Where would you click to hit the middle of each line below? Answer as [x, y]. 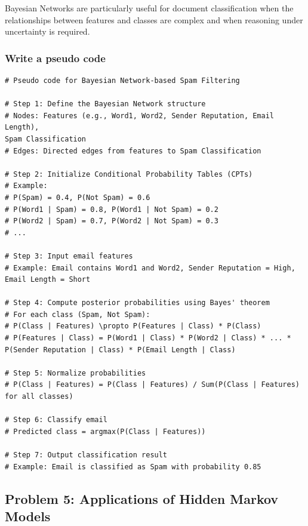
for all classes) [39, 397]
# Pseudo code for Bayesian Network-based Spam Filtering [122, 81]
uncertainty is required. [47, 31]
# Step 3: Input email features [69, 256]
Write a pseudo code [55, 58]
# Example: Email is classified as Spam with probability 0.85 [133, 467]
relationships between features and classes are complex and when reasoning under [154, 19]
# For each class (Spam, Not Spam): [78, 314]
